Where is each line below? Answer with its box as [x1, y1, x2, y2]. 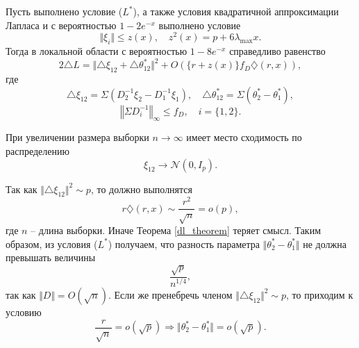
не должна [303, 236, 347, 251]
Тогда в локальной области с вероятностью [6, 44, 187, 58]
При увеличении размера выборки [6, 130, 149, 144]
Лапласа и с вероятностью [6, 17, 117, 32]
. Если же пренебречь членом [108, 287, 233, 301]
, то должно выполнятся [90, 181, 192, 196]
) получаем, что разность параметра [108, 236, 260, 251]
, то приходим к [286, 287, 353, 301]
